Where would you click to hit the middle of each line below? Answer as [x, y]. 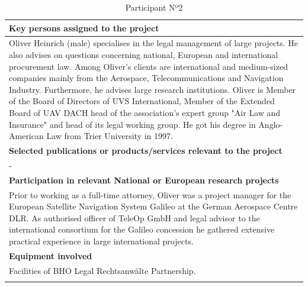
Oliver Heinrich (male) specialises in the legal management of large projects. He [154, 43]
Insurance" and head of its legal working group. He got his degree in [132, 124]
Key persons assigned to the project [84, 28]
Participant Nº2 [154, 7]
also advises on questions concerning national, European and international [144, 55]
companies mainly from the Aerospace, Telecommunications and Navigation [146, 78]
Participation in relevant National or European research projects [144, 180]
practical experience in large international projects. [101, 241]
